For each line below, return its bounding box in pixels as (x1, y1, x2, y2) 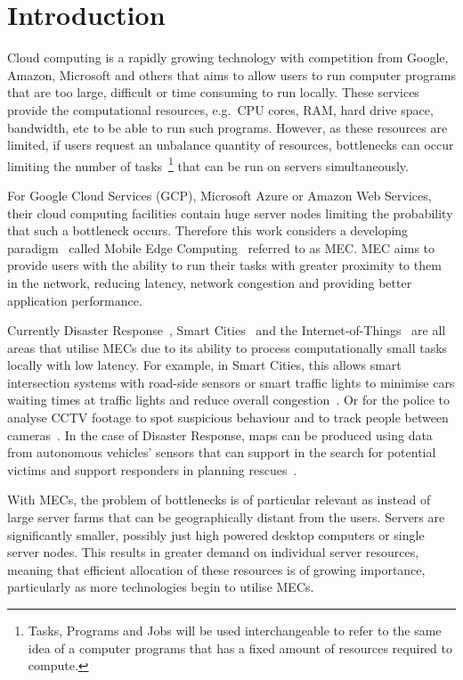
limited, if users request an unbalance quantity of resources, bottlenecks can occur (7, 135, 454, 154)
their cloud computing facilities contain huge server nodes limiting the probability (7, 203, 453, 222)
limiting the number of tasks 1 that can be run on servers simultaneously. (7, 153, 409, 175)
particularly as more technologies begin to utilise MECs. (7, 578, 314, 596)
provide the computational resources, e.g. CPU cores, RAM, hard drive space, (7, 100, 434, 119)
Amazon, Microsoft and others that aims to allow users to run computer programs (7, 65, 456, 84)
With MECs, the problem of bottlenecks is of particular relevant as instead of (7, 490, 431, 509)
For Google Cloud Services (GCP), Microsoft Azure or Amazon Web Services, (7, 185, 432, 204)
